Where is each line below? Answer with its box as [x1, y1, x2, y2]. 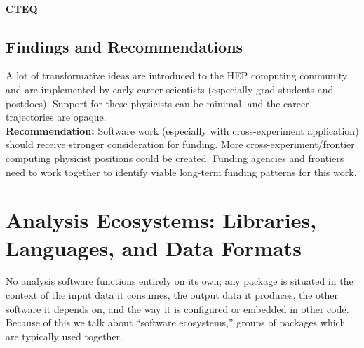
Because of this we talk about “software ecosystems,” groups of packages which [6, 315, 346, 330]
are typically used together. [6, 328, 123, 343]
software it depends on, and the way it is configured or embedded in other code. [6, 301, 349, 316]
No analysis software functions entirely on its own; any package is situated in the [6, 274, 353, 288]
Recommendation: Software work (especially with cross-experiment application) [6, 123, 359, 138]
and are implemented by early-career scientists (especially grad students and [6, 81, 334, 96]
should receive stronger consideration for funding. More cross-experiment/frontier [6, 137, 355, 152]
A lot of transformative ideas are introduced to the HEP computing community [6, 68, 348, 83]
